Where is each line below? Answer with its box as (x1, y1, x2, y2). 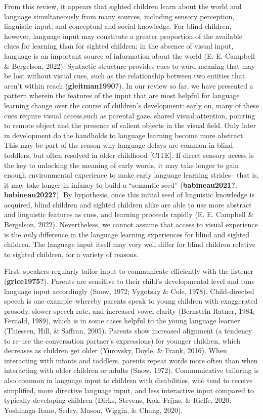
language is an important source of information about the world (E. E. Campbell (4, 50, 255, 61)
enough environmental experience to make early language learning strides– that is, (4, 170, 259, 180)
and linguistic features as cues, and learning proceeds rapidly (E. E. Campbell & (4, 209, 254, 220)
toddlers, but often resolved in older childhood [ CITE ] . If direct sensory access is (4, 149, 254, 160)
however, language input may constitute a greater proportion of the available (4, 30, 242, 41)
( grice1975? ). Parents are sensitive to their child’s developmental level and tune (4, 276, 255, 286)
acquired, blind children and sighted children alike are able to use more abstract (4, 199, 252, 209)
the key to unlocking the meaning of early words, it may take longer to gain (4, 159, 239, 170)
